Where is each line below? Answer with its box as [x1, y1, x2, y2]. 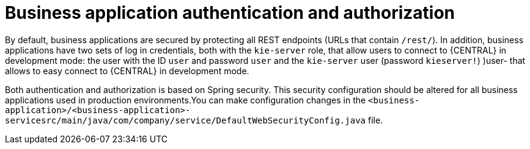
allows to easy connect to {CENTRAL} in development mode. [5, 65, 249, 76]
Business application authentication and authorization [5, 2, 455, 23]
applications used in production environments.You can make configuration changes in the [5, 94, 366, 105]
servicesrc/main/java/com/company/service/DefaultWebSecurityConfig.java [5, 115, 366, 125]
